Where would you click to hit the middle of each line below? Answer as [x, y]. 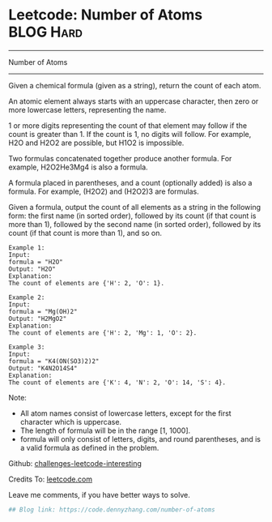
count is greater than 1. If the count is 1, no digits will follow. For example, [130, 134]
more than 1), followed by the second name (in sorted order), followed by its [135, 224]
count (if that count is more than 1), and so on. [85, 233]
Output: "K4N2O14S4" [43, 368]
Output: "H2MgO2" [38, 319]
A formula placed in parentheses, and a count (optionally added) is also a [130, 182]
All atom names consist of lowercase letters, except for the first [126, 413]
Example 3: [27, 347]
